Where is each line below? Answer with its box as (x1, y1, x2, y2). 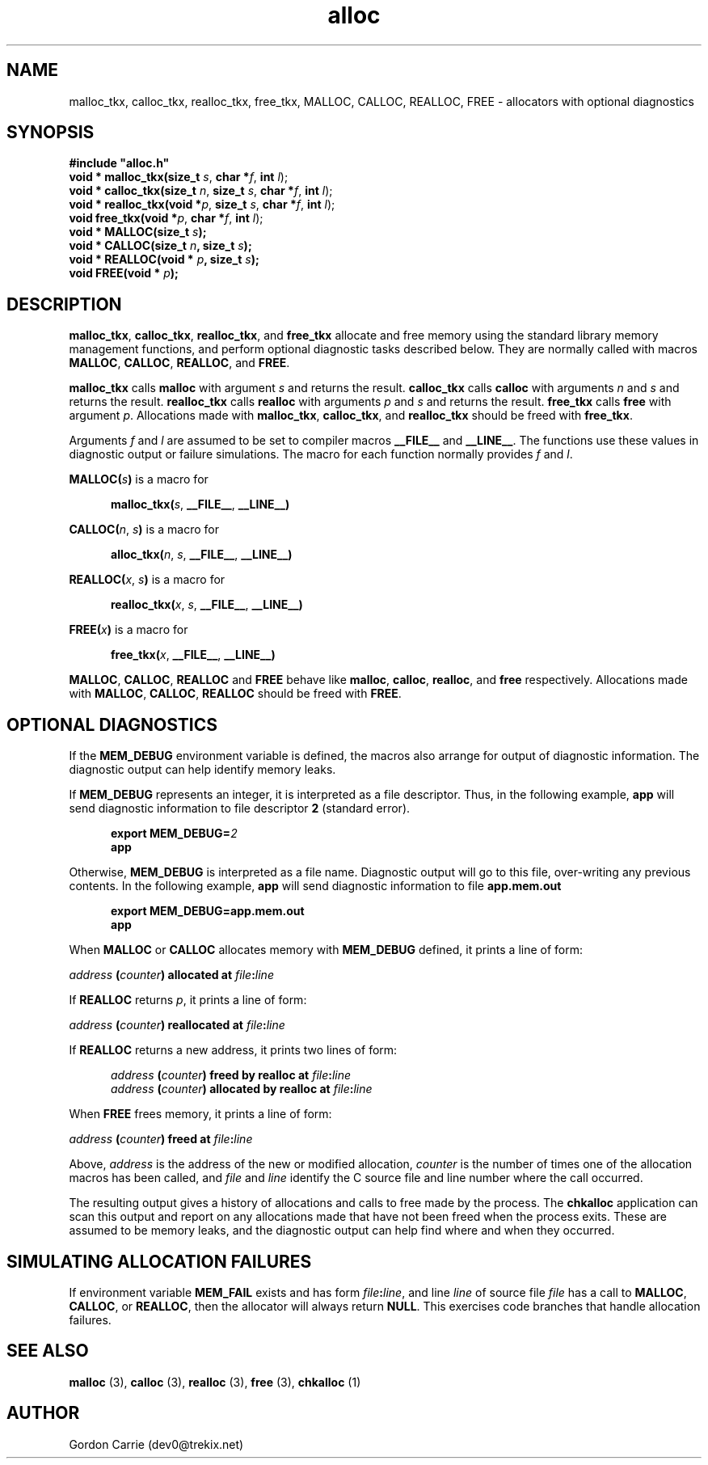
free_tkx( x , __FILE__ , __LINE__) (111, 648, 276, 662)
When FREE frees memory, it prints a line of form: (69, 1107, 332, 1121)
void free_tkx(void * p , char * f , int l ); (69, 211, 263, 226)
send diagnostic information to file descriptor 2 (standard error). (69, 801, 411, 816)
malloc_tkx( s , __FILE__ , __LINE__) (111, 497, 290, 512)
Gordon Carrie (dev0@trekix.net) (69, 1437, 244, 1451)
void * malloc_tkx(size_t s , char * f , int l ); (69, 170, 289, 184)
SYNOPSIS (6, 122, 95, 143)
